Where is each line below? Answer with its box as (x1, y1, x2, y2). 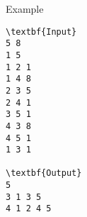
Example (6, 1, 44, 16)
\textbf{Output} (6, 168, 82, 179)
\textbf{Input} (6, 26, 77, 37)
